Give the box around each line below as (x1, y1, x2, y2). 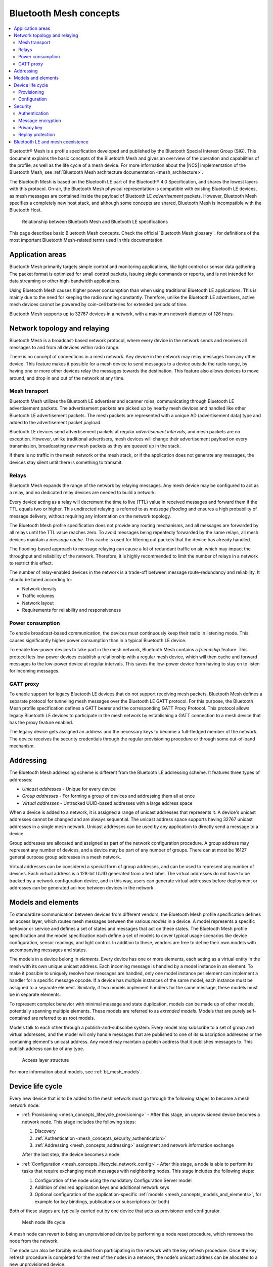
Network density (22, 586, 57, 592)
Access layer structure (22, 1057, 69, 1063)
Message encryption (18, 117, 62, 124)
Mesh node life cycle (22, 1219, 66, 1225)
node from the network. (9, 1238, 59, 1244)
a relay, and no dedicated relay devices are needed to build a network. (9, 490, 156, 496)
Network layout (22, 600, 54, 606)
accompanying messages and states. (9, 947, 87, 953)
